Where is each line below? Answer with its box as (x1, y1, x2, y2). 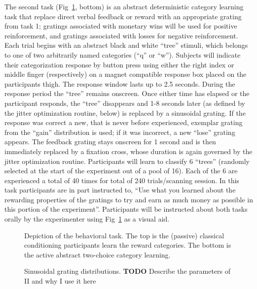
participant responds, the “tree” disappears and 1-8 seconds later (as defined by (4, 97, 246, 108)
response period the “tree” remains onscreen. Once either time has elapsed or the (4, 88, 250, 98)
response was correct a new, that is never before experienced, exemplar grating (4, 117, 243, 128)
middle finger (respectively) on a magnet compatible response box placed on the (4, 69, 247, 79)
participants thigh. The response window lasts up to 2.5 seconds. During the (4, 78, 235, 89)
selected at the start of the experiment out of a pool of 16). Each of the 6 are (4, 165, 238, 176)
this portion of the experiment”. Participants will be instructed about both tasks (4, 204, 248, 214)
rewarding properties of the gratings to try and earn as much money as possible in (4, 194, 253, 204)
